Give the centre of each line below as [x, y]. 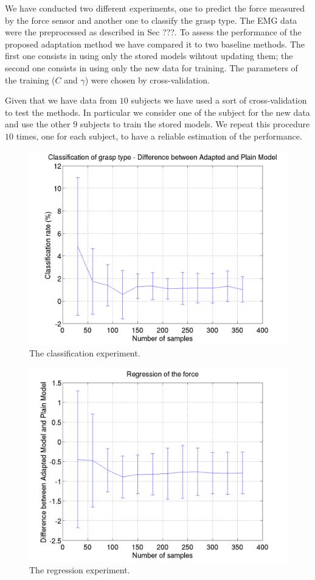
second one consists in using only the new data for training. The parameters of [151, 67]
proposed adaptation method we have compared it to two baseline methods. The [155, 44]
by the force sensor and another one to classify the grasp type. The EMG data [151, 20]
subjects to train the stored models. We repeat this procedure [195, 124]
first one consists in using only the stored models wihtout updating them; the [149, 56]
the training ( [30, 80]
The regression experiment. [80, 570]
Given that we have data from [61, 100]
